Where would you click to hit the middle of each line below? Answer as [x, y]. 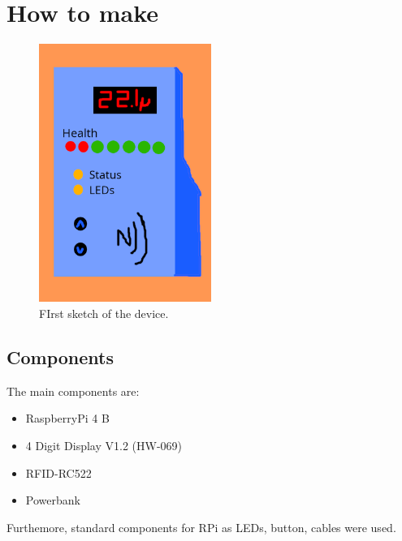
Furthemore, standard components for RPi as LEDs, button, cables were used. [201, 527]
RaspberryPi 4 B [67, 418]
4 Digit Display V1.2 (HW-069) [104, 445]
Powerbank [53, 500]
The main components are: [73, 391]
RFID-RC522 [58, 472]
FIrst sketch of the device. [104, 313]
